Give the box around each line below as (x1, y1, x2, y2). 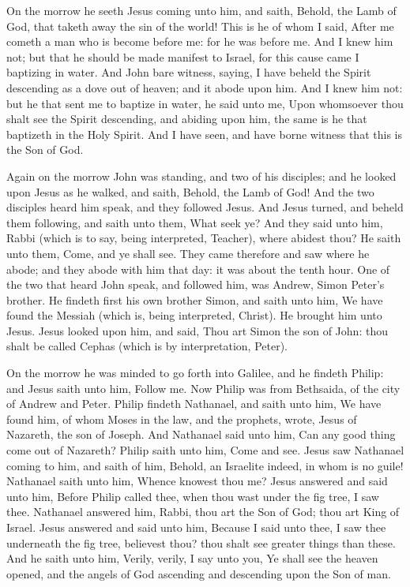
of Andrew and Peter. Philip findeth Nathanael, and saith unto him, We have (6, 395, 382, 412)
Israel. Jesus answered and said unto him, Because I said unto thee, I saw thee (6, 519, 386, 535)
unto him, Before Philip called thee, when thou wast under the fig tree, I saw (6, 488, 379, 504)
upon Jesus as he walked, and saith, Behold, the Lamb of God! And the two (6, 183, 374, 200)
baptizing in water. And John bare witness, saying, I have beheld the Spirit (6, 64, 371, 80)
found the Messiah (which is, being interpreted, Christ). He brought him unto (6, 307, 382, 323)
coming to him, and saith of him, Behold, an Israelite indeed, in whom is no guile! (6, 457, 404, 473)
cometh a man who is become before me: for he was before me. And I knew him (6, 33, 393, 50)
